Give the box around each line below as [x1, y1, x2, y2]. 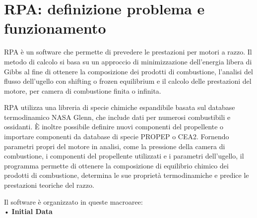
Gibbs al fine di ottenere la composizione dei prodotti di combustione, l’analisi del [4, 66, 253, 76]
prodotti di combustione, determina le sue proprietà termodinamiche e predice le [4, 170, 249, 180]
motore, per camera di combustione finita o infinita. [4, 85, 161, 96]
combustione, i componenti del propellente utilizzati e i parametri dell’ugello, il [4, 151, 244, 161]
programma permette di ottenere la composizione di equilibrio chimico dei [4, 160, 229, 170]
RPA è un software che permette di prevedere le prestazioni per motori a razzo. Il [4, 47, 252, 57]
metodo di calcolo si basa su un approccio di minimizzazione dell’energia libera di [4, 56, 252, 66]
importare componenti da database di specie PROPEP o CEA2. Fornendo [4, 131, 229, 142]
